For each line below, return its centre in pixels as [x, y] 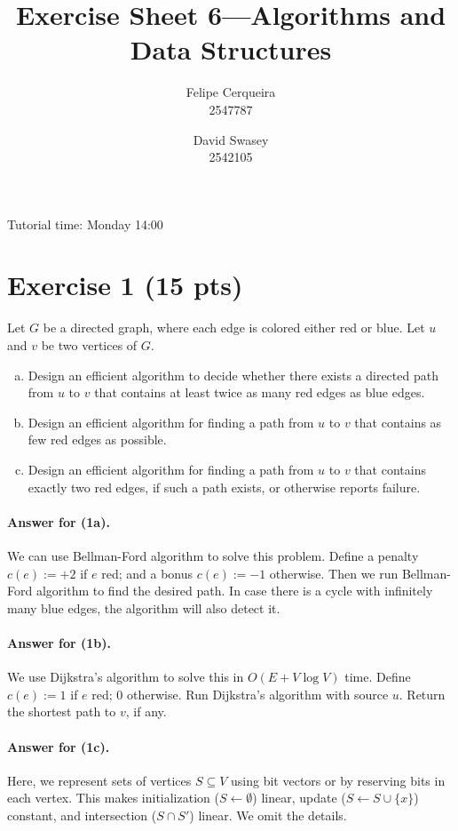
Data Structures [231, 49]
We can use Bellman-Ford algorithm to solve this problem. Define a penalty [213, 555]
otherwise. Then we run [334, 573]
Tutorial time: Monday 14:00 [85, 224]
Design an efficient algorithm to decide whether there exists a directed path [233, 375]
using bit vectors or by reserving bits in [338, 780]
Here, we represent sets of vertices [99, 780]
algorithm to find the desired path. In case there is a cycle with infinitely [234, 591]
